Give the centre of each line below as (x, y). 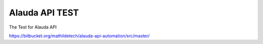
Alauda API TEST (44, 13)
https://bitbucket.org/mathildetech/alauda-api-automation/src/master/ (79, 36)
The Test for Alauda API (33, 27)
